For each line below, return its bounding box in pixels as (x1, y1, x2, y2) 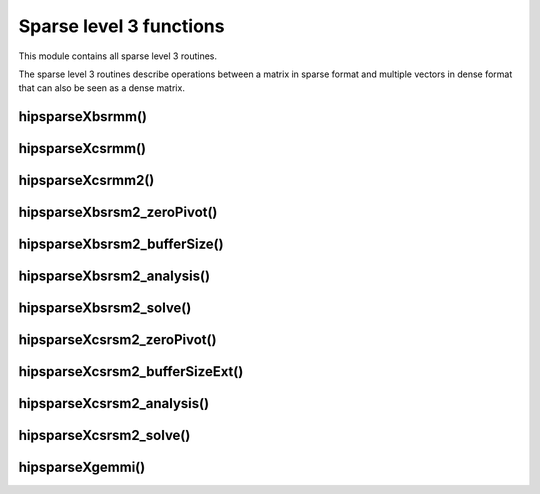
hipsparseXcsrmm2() (18, 172, 155, 189)
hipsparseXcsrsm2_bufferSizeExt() (18, 363, 244, 380)
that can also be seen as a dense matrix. (18, 82, 185, 94)
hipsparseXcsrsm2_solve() (18, 427, 191, 444)
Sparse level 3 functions (18, 15, 225, 37)
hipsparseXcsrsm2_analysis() (18, 395, 210, 412)
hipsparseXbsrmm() (18, 108, 147, 125)
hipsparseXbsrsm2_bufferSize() (18, 236, 224, 253)
